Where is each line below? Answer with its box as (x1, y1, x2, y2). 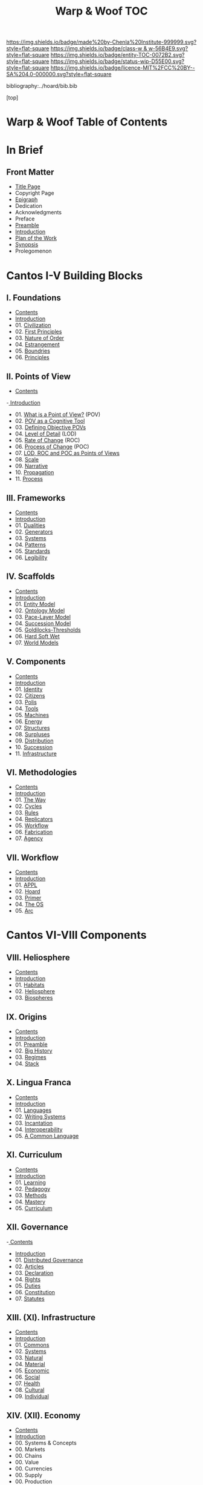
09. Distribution (14, 737, 54, 744)
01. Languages (14, 1106, 52, 1114)
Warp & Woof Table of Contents (6, 115, 168, 129)
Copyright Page (14, 190, 54, 197)
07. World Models (14, 639, 59, 646)
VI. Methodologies (6, 767, 77, 778)
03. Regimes (14, 1054, 47, 1061)
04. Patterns (14, 541, 47, 548)
